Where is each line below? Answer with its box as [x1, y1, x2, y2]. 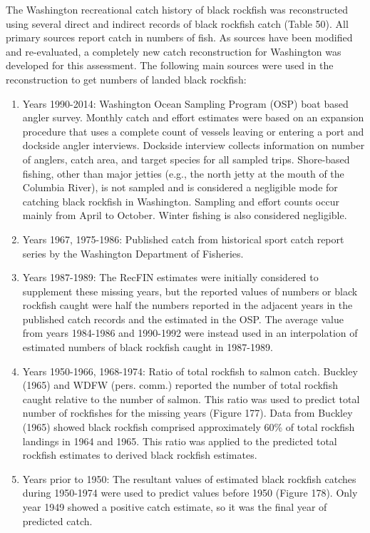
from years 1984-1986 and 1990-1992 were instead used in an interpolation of [22, 325, 358, 340]
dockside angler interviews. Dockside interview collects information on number [22, 138, 365, 153]
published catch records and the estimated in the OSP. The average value [22, 311, 344, 326]
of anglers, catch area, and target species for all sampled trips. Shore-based [22, 151, 350, 166]
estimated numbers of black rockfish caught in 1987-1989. [22, 340, 273, 355]
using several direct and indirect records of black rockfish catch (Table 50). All [6, 16, 349, 31]
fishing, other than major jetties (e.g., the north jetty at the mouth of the [22, 166, 344, 181]
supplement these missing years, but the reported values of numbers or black [22, 283, 358, 298]
